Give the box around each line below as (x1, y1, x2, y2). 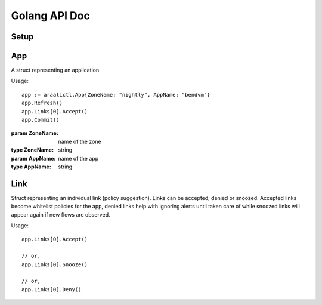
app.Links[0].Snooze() (21, 261, 88, 268)
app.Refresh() (21, 100, 63, 107)
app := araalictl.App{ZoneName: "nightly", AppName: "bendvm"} (21, 91, 210, 98)
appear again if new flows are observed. (11, 211, 110, 218)
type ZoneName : (11, 146, 54, 153)
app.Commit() (21, 116, 60, 124)
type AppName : (11, 163, 52, 170)
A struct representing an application (11, 66, 100, 74)
